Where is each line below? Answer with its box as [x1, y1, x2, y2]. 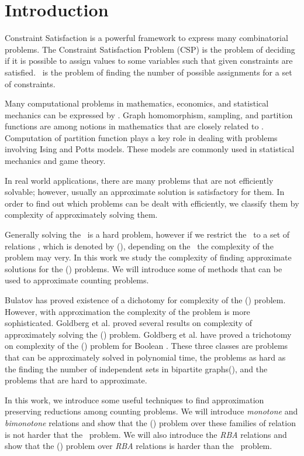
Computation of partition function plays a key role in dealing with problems [5, 131, 278, 143]
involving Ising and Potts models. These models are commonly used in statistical [5, 143, 295, 155]
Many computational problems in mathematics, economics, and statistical [5, 97, 269, 109]
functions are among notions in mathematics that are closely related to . [5, 120, 264, 132]
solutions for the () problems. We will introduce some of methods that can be [5, 262, 282, 275]
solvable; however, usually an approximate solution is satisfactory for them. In [5, 186, 285, 198]
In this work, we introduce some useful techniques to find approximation [5, 393, 264, 406]
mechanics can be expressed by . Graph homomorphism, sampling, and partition [5, 108, 293, 121]
